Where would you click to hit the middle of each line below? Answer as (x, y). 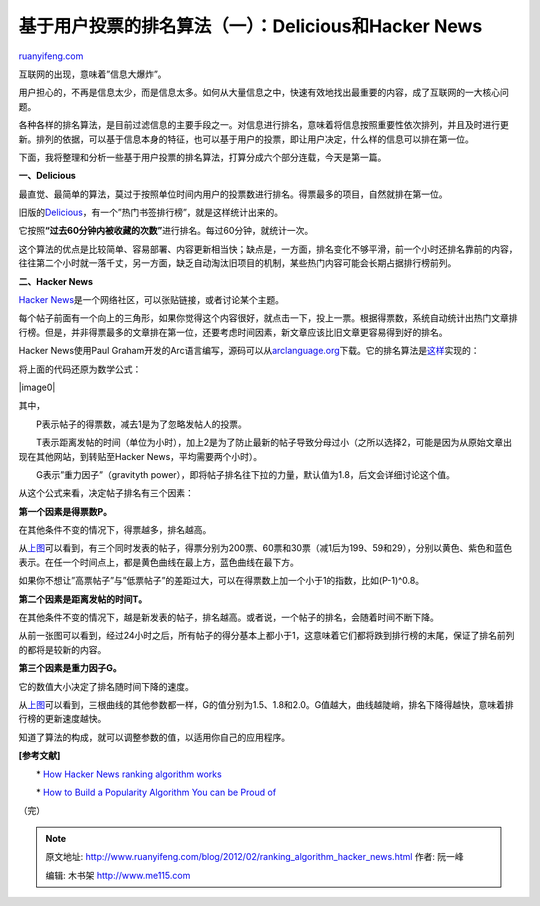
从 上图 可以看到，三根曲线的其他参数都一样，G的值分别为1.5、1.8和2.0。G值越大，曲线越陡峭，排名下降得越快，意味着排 (266, 704)
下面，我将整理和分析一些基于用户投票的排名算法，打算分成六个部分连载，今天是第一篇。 (202, 157)
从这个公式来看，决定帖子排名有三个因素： (106, 493)
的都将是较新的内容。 (62, 649)
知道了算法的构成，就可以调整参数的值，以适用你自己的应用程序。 (154, 737)
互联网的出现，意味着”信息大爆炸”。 (92, 74)
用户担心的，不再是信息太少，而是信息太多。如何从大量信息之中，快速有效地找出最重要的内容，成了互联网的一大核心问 (263, 92)
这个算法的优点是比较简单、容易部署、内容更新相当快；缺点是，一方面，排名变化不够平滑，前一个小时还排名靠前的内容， (268, 249)
